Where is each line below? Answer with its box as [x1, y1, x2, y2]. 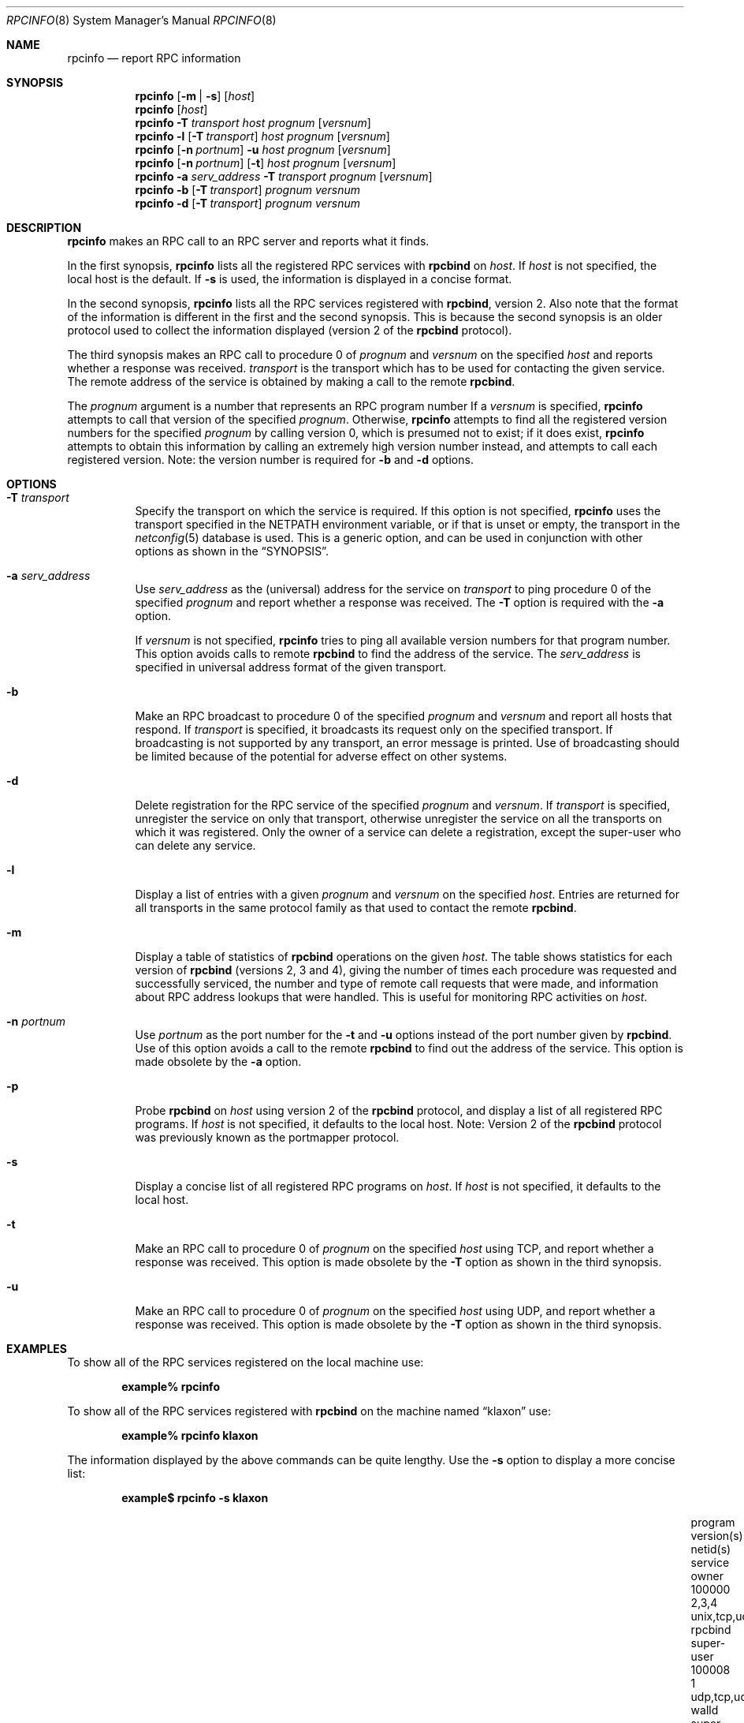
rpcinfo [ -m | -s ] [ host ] [135, 89, 255, 103]
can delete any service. [135, 839, 256, 852]
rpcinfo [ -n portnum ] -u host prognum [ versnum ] [135, 143, 391, 156]
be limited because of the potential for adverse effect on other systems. [135, 749, 508, 763]
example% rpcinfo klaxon [121, 1429, 259, 1442]
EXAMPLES [6, 1342, 67, 1355]
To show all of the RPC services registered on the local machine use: [67, 1355, 424, 1369]
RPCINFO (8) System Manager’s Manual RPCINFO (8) [6, 13, 277, 27]
